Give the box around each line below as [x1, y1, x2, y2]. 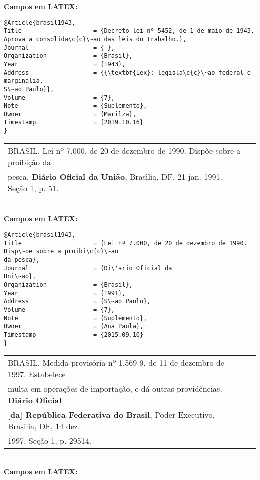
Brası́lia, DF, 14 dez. [8, 420, 80, 432]
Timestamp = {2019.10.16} [4, 119, 144, 126]
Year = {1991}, [4, 289, 126, 297]
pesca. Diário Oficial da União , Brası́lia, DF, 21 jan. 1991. [8, 170, 222, 182]
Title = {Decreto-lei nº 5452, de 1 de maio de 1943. [4, 27, 255, 35]
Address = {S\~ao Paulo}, [4, 298, 151, 305]
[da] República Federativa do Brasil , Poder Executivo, [8, 409, 215, 421]
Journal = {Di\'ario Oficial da [4, 264, 172, 272]
